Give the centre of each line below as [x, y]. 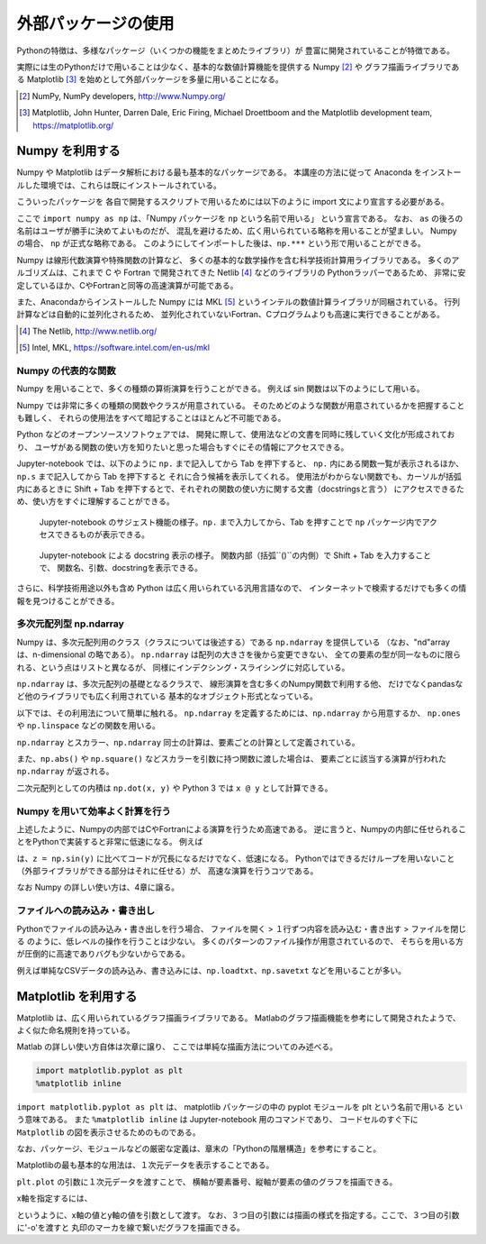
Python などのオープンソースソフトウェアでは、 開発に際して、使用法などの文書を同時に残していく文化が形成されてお [236, 434]
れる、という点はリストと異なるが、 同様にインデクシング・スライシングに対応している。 [183, 667]
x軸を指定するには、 [54, 1198]
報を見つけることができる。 [68, 600]
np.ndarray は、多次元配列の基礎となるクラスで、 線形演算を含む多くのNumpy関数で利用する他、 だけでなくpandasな [240, 684]
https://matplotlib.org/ [73, 125]
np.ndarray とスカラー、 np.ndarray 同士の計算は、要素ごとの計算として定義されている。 [188, 742]
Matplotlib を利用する [77, 996]
